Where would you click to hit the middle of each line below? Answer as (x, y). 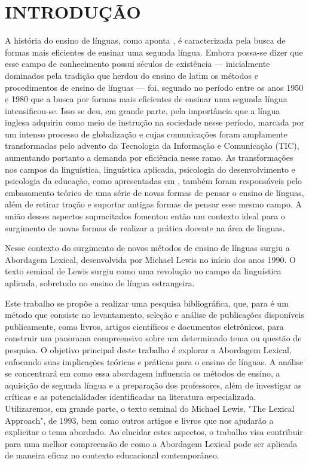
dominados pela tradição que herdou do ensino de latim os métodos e (131, 75)
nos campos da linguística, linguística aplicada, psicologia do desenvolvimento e (150, 169)
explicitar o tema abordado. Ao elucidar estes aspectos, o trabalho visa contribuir (154, 432)
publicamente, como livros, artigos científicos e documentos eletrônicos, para (144, 326)
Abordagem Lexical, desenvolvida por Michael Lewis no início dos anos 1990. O (150, 259)
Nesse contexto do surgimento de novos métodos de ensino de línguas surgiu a (147, 248)
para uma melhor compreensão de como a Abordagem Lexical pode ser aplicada (151, 443)
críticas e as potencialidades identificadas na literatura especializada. (131, 397)
